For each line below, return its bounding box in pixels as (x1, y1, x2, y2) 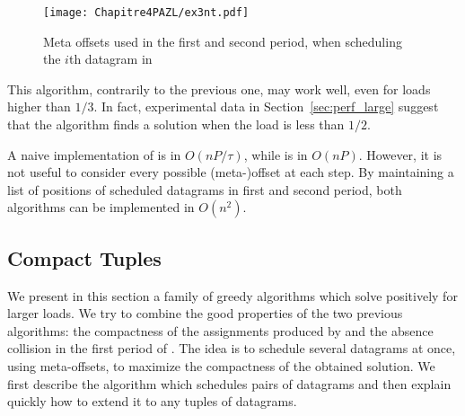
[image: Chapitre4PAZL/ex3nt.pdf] (43, 6, 250, 19)
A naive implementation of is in (7, 145, 181, 164)
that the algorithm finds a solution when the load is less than (7, 115, 345, 134)
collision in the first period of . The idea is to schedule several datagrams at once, (7, 339, 456, 358)
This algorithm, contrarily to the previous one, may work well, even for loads (7, 79, 431, 98)
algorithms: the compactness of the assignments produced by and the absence (7, 321, 434, 340)
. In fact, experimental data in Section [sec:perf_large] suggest (93, 97, 439, 116)
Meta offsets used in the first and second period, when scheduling (43, 31, 402, 50)
